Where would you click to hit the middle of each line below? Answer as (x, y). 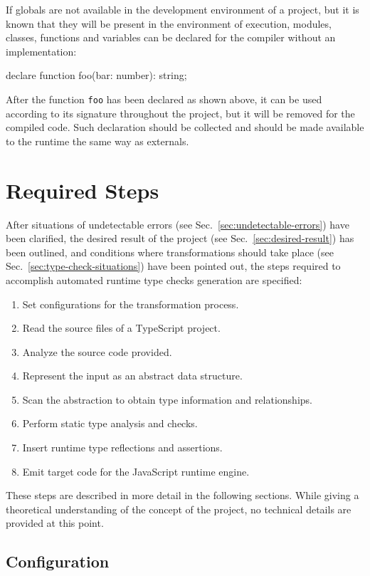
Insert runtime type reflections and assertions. (122, 447)
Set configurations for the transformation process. (131, 304)
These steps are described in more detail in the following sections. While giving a (183, 495)
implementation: (41, 51)
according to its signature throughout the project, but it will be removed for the (180, 113)
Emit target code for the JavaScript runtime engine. (136, 471)
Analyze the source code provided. (97, 351)
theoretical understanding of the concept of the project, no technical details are (179, 509)
